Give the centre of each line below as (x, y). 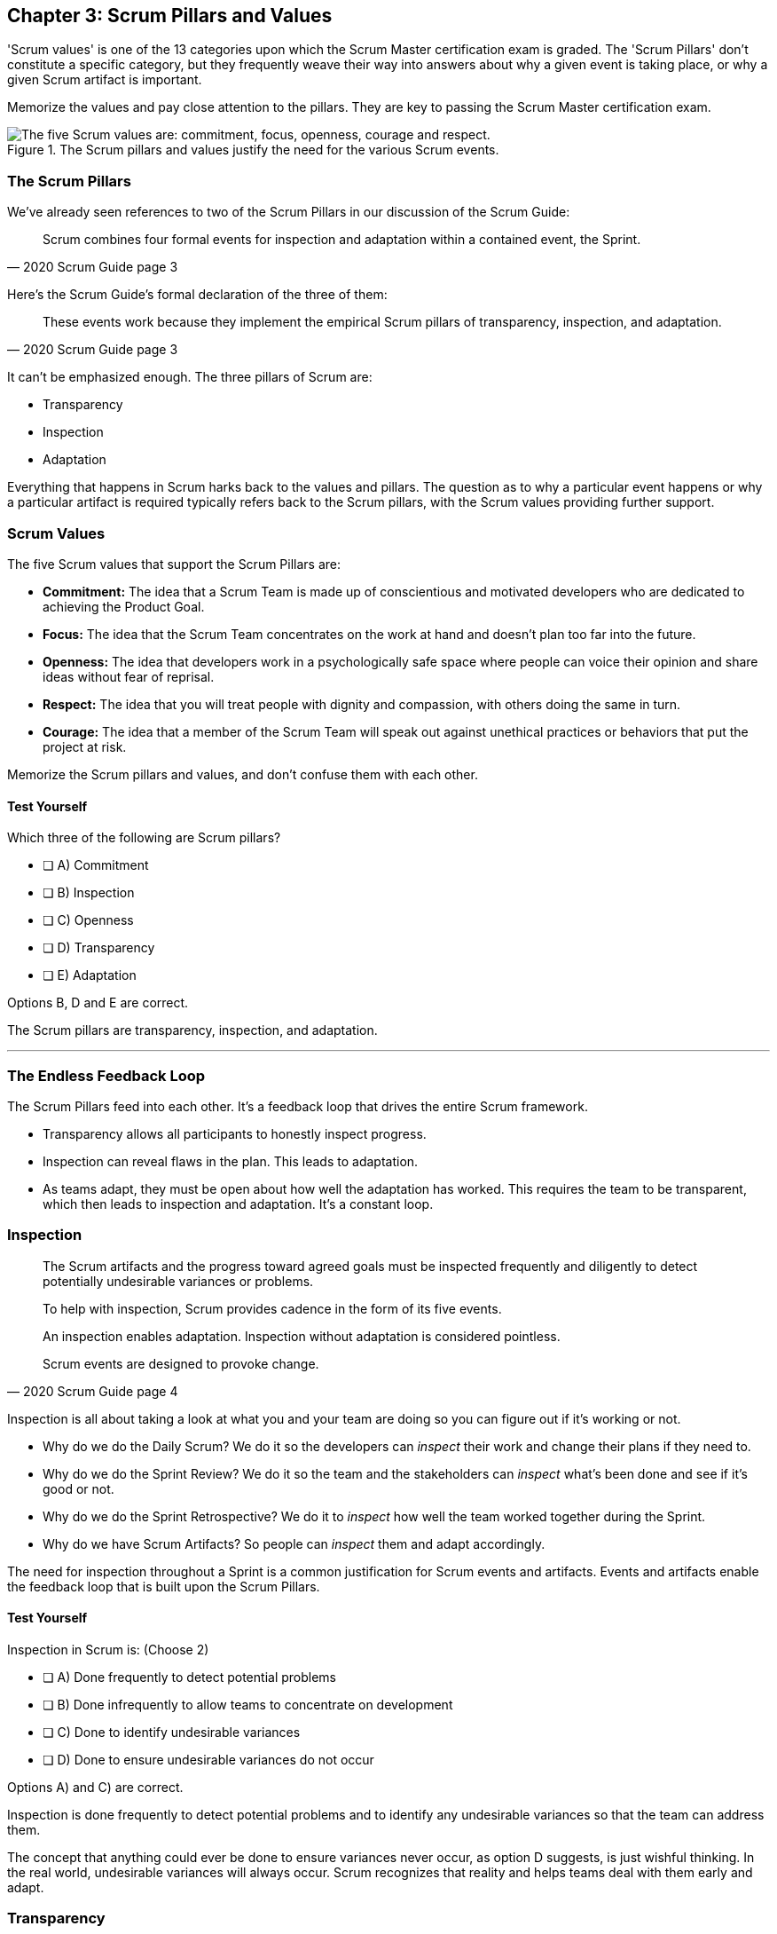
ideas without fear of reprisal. (129, 676)
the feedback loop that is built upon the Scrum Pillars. (164, 1586)
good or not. (78, 1488)
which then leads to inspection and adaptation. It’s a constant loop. (238, 1204)
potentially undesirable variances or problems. (178, 1281)
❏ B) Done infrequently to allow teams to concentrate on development (248, 1704)
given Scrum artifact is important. (105, 80)
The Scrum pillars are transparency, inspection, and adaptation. (192, 1030)
